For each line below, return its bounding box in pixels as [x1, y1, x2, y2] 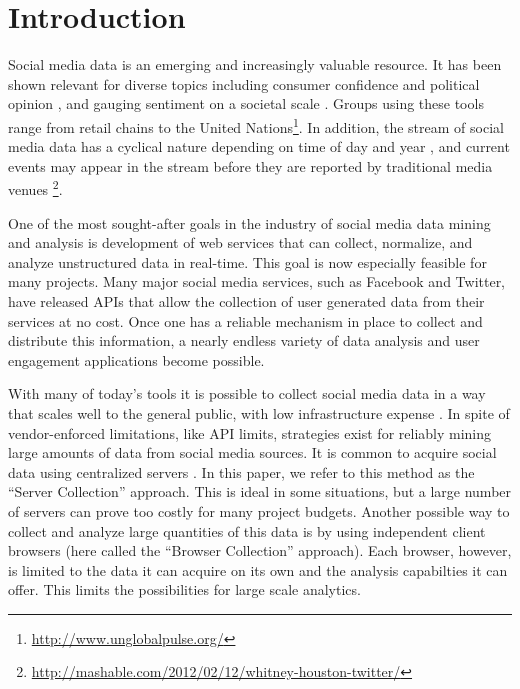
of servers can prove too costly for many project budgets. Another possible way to [8, 500, 510, 521]
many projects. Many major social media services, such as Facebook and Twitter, [8, 271, 506, 292]
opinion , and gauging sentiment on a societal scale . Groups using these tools [8, 93, 484, 114]
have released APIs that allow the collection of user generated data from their [8, 290, 485, 311]
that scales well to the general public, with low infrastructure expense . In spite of [8, 402, 510, 423]
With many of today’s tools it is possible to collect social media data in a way [8, 383, 486, 404]
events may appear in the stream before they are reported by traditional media [8, 155, 493, 176]
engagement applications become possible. [8, 349, 265, 370]
